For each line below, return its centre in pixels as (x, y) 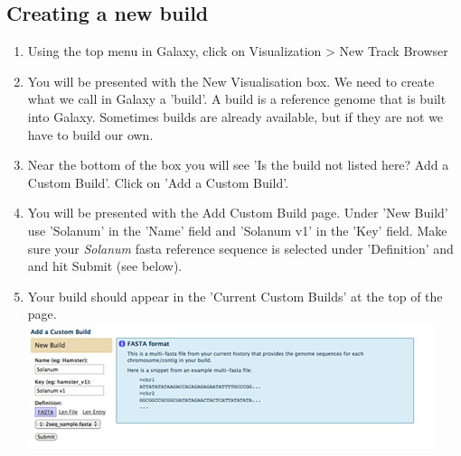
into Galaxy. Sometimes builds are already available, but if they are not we (235, 116)
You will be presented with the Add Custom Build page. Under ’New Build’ (238, 213)
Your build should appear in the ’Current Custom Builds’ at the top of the (235, 296)
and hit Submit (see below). (105, 266)
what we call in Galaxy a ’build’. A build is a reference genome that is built (237, 99)
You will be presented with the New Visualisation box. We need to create (231, 81)
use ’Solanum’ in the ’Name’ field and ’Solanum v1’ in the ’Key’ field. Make (237, 230)
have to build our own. (90, 134)
